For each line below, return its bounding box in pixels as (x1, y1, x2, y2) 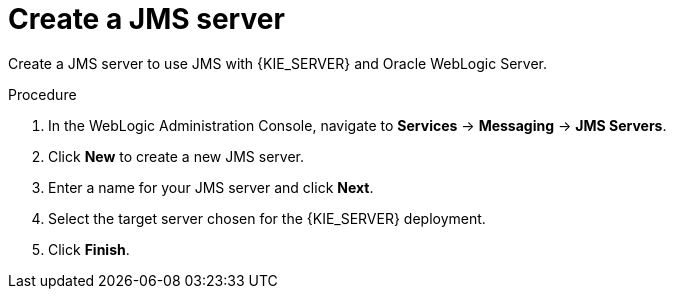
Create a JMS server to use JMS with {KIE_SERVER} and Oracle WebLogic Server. (8, 54, 547, 72)
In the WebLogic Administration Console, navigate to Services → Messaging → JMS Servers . (48, 116, 667, 134)
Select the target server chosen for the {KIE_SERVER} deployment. (48, 209, 486, 227)
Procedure (8, 85, 77, 103)
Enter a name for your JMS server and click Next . (48, 178, 374, 196)
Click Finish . (48, 240, 130, 258)
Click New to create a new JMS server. (48, 147, 304, 165)
